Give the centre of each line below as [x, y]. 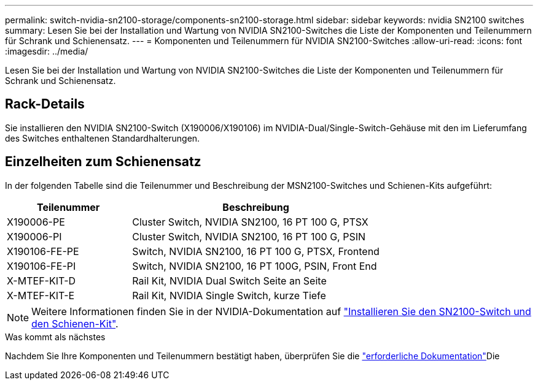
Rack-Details [45, 104]
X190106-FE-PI [41, 266]
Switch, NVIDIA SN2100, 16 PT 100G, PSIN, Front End [255, 266]
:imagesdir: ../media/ [47, 51]
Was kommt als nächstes [55, 337]
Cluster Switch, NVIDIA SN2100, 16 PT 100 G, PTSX [250, 222]
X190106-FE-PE [43, 251]
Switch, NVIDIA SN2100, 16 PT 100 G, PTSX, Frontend [256, 251]
